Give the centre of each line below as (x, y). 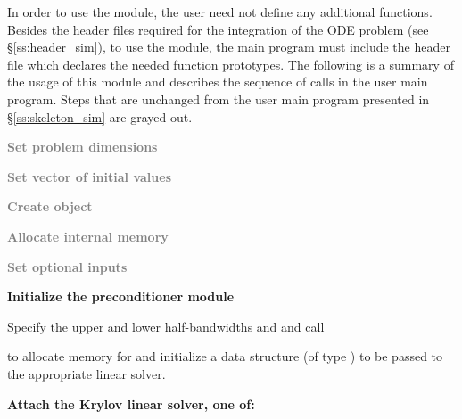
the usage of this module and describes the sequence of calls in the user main (218, 82)
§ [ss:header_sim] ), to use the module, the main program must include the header (229, 47)
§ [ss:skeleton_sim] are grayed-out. (100, 116)
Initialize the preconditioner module (121, 296)
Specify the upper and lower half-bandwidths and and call (166, 326)
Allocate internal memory (88, 236)
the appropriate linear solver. (87, 373)
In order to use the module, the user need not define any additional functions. (220, 12)
